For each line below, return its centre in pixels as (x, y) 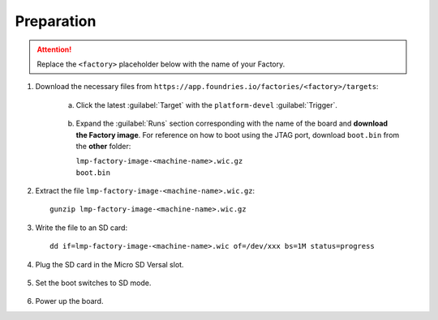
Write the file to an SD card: (82, 228)
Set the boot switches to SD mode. (93, 283)
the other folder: (103, 146)
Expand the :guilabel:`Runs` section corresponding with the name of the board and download (232, 124)
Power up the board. (69, 301)
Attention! (54, 49)
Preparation (56, 21)
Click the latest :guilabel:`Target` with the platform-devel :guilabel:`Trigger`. (207, 105)
